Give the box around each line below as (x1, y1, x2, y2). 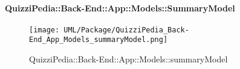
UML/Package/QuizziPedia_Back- (63, 25, 189, 34)
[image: (29, 25, 60, 34)
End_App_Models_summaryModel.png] (29, 35, 168, 44)
